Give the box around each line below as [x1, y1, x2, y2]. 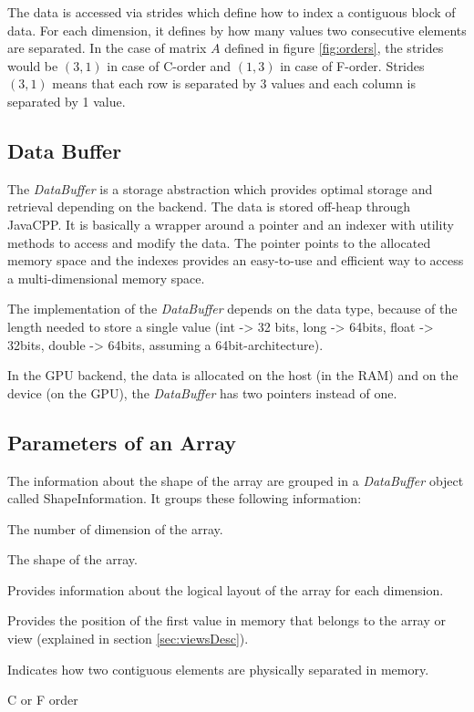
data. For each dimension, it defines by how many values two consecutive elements [7, 20, 467, 39]
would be [7, 56, 58, 75]
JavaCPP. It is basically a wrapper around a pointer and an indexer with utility [7, 214, 454, 233]
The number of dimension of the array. [7, 519, 223, 538]
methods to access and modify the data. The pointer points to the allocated [7, 232, 431, 252]
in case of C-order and [107, 56, 232, 75]
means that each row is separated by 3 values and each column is [52, 74, 416, 93]
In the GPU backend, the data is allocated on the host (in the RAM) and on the [7, 366, 459, 385]
